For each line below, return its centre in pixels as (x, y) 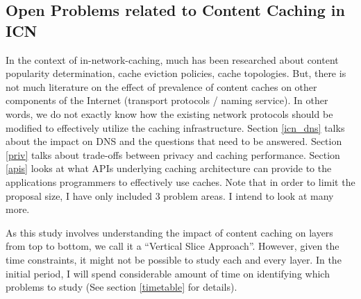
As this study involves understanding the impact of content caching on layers (169, 232)
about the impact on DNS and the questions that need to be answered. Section (174, 141)
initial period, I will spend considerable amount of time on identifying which (168, 273)
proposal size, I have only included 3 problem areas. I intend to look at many (170, 195)
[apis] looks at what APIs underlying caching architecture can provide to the (169, 168)
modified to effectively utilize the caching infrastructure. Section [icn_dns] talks (175, 127)
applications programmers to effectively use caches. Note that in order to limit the (180, 181)
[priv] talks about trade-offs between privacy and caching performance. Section (173, 154)
